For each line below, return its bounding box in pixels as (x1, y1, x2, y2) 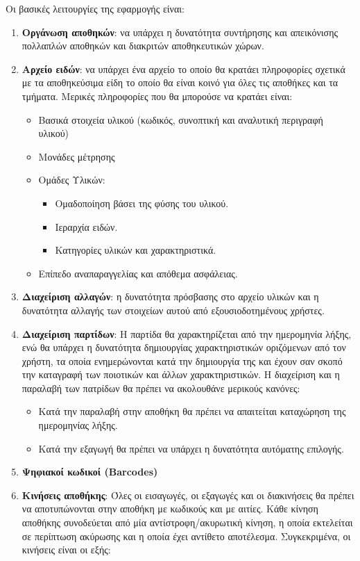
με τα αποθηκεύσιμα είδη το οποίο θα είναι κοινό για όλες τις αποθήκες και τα (22, 75, 338, 90)
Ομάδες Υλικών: (38, 172, 105, 187)
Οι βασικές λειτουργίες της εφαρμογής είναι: (6, 1, 185, 15)
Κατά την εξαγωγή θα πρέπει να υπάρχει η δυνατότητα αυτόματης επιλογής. (38, 441, 344, 455)
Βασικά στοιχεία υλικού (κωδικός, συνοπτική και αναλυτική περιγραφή (38, 112, 323, 127)
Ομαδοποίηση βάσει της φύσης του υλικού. (55, 195, 229, 210)
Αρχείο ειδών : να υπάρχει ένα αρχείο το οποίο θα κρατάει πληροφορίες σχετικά (22, 61, 345, 76)
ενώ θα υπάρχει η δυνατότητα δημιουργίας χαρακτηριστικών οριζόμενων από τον (22, 340, 346, 355)
